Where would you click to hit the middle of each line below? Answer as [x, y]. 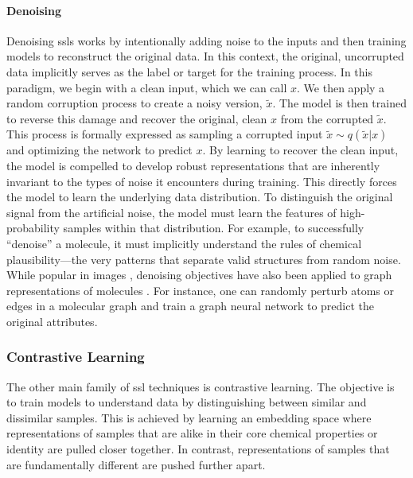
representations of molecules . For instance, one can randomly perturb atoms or [200, 290]
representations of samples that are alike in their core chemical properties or [192, 433]
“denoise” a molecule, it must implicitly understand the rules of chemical [184, 243]
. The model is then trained [339, 103]
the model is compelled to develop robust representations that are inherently [193, 165]
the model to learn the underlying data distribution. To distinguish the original [200, 197]
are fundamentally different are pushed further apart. [136, 464]
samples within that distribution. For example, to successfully [214, 228]
